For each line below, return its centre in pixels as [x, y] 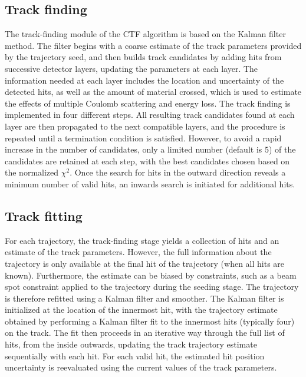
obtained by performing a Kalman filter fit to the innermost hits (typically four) [150, 321]
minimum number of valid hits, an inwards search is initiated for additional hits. [150, 183]
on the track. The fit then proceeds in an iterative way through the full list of [145, 333]
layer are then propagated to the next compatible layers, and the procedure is [145, 126]
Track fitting [44, 215]
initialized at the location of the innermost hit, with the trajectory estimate [141, 310]
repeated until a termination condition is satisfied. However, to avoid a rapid [143, 138]
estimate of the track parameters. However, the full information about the [138, 252]
